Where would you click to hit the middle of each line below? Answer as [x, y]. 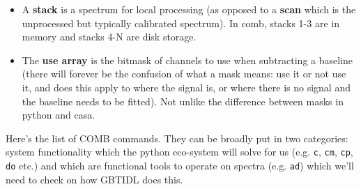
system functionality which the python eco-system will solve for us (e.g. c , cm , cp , [179, 152]
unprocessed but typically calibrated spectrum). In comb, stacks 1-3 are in [180, 23]
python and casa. [59, 115]
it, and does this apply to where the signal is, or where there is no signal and [186, 87]
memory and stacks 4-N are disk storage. [109, 37]
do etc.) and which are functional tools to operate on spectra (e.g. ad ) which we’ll [180, 165]
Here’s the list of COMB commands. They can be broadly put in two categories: [177, 138]
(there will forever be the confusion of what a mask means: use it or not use [184, 74]
